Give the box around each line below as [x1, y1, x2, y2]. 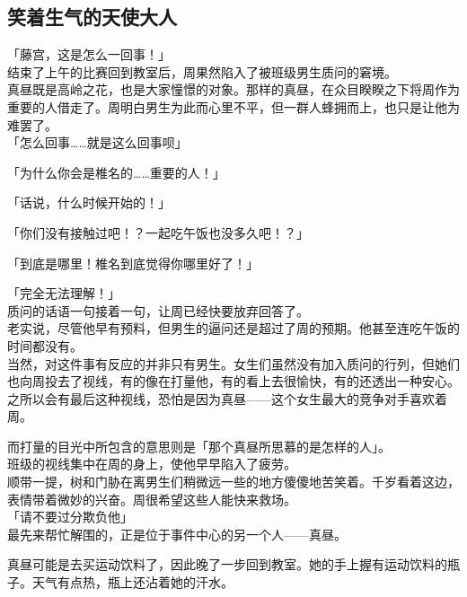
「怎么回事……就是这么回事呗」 [7, 133, 188, 152]
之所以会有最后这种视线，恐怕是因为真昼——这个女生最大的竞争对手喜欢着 [7, 389, 447, 408]
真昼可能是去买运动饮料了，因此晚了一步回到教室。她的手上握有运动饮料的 [7, 555, 447, 574]
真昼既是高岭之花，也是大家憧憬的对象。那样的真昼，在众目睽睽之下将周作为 [7, 80, 460, 99]
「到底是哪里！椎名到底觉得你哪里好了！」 [7, 253, 259, 272]
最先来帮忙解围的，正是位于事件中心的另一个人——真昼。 [7, 524, 347, 543]
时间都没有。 [7, 336, 83, 355]
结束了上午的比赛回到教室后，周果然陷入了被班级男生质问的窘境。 [7, 62, 397, 81]
